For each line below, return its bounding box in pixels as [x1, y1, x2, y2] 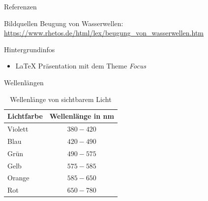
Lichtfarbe [7, 111, 43, 121]
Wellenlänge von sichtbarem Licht [10, 94, 112, 104]
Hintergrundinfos [4, 44, 55, 54]
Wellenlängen [4, 77, 44, 87]
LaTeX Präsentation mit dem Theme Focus [15, 61, 147, 71]
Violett [7, 124, 29, 134]
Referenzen [4, 1, 37, 11]
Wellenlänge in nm [49, 111, 114, 121]
